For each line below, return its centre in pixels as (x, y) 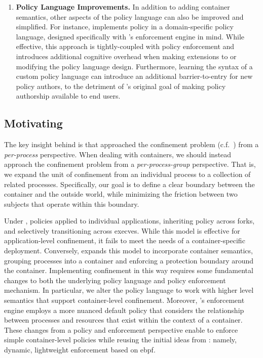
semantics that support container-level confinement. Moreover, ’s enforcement (124, 300)
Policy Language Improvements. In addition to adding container (123, 7)
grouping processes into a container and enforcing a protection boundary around (129, 260)
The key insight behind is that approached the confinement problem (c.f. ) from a (131, 144)
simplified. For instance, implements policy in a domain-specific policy (125, 27)
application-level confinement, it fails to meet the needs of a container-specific (125, 240)
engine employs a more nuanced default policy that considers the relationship (124, 310)
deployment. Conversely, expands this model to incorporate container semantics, (128, 251)
